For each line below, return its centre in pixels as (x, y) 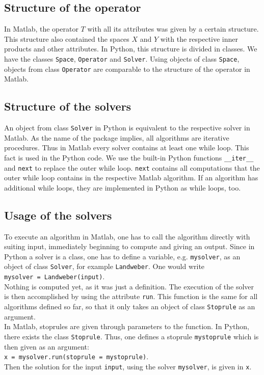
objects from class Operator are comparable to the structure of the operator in (127, 69)
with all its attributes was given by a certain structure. (173, 29)
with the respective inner (199, 38)
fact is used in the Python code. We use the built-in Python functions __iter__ (129, 157)
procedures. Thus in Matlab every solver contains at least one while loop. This (127, 148)
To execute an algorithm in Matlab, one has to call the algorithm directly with (127, 236)
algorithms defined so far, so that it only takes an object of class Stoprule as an (130, 306)
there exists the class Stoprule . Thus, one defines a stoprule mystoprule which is (131, 336)
